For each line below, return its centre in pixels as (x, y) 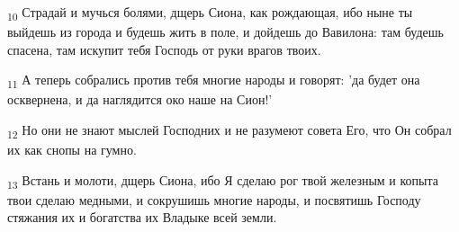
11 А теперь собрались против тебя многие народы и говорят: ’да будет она (214, 81)
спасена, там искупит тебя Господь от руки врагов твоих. (164, 49)
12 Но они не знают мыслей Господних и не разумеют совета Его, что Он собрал (229, 131)
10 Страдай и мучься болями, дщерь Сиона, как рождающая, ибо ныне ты (210, 13)
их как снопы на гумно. (72, 150)
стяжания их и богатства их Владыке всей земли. (142, 217)
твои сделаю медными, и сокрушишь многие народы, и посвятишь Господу (214, 199)
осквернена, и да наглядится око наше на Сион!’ (140, 99)
